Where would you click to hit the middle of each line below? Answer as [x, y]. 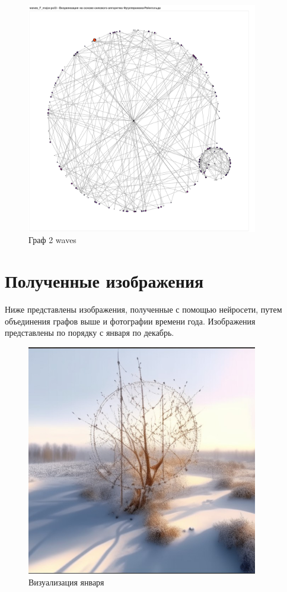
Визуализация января [66, 582]
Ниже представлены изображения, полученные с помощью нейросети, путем [143, 309]
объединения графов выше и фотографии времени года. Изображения [130, 321]
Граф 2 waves [52, 240]
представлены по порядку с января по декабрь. [90, 333]
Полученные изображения [104, 280]
